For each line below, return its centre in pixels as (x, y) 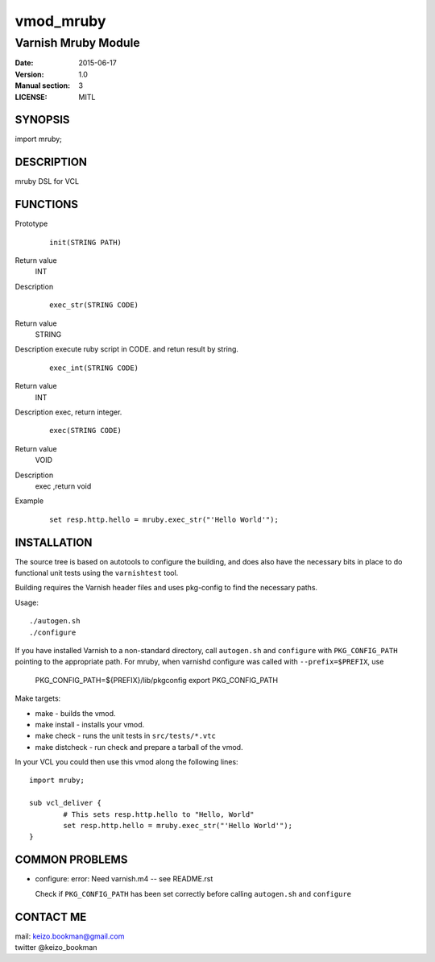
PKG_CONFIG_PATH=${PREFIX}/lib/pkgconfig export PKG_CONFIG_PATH (156, 680)
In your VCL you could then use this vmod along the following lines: (126, 762)
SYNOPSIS (42, 120)
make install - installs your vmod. (90, 724)
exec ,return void (63, 486)
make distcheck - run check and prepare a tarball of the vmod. (139, 747)
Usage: (27, 602)
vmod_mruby (60, 21)
